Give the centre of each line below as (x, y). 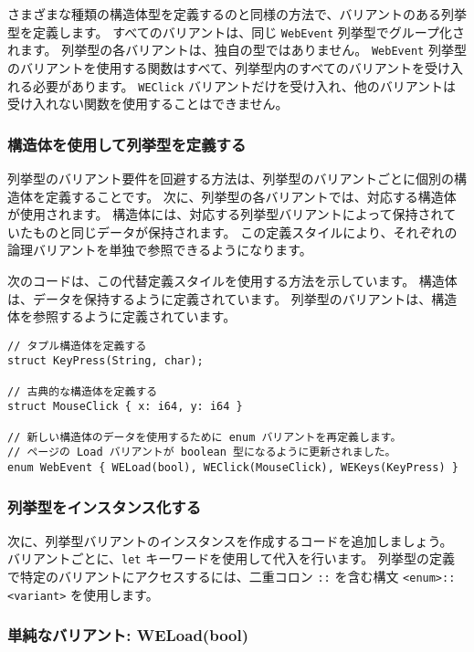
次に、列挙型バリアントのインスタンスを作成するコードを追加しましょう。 (230, 540)
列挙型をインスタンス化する (105, 506)
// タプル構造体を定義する (77, 346)
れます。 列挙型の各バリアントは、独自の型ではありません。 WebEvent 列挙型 (237, 50)
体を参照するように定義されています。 (122, 316)
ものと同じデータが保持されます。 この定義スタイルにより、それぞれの (245, 231)
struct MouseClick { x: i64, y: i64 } (125, 407)
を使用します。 (115, 594)
